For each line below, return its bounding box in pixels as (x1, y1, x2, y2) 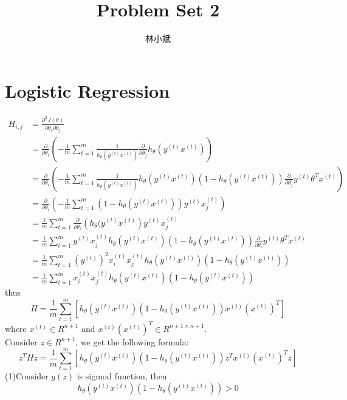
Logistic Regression (5, 78, 170, 103)
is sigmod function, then (77, 370, 167, 382)
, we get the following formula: (75, 335, 189, 348)
